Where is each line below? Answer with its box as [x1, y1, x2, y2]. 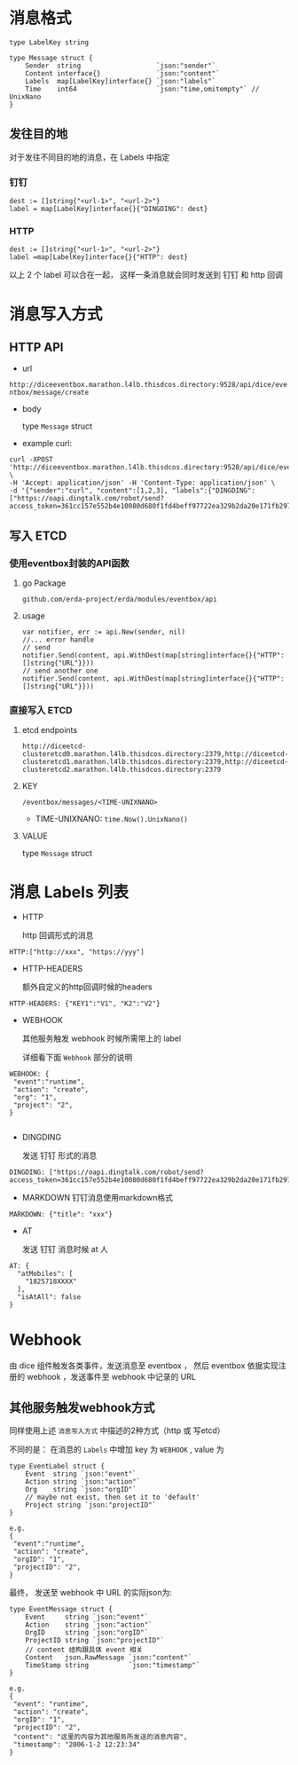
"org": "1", [12, 1093, 58, 1102]
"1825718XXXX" [25, 1277, 77, 1287]
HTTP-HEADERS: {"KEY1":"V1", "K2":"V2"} [9, 999, 161, 1008]
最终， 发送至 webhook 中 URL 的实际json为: [9, 1588, 173, 1598]
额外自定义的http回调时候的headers [21, 981, 153, 992]
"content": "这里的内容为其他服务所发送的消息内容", [12, 1732, 188, 1742]
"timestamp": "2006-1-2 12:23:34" [12, 1740, 141, 1749]
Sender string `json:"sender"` [25, 61, 216, 70]
